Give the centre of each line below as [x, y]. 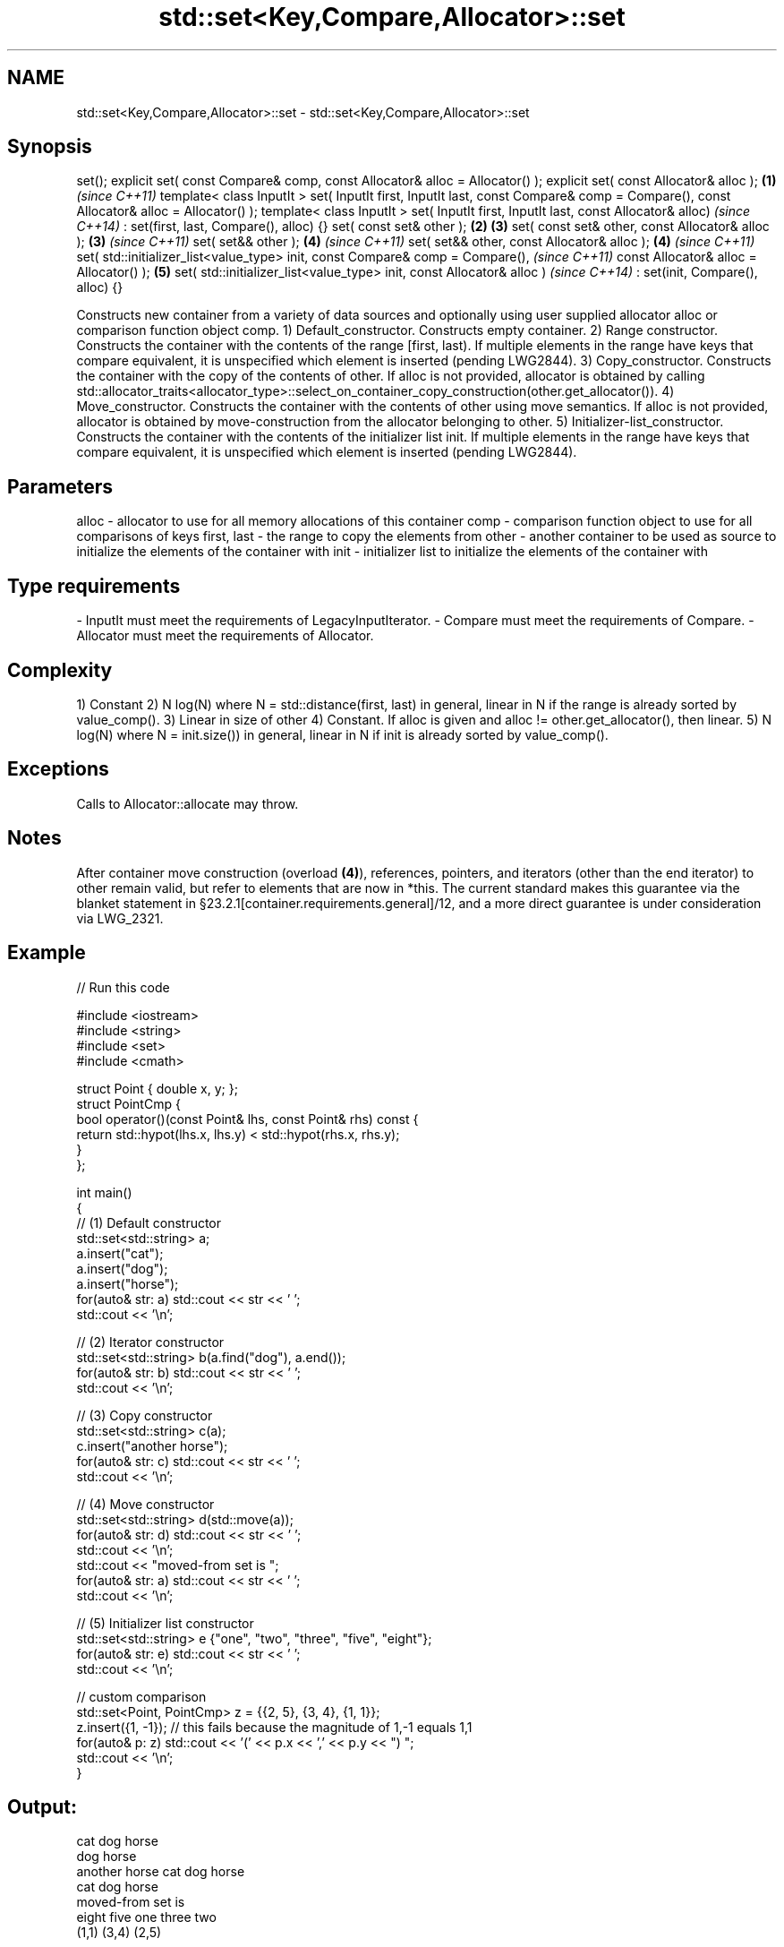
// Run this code [123, 987]
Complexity [60, 670]
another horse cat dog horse [161, 1872]
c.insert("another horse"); [152, 1445]
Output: [42, 1806]
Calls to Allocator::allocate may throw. [187, 803]
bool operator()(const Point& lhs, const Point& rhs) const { [247, 1119]
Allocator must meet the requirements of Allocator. [225, 636]
